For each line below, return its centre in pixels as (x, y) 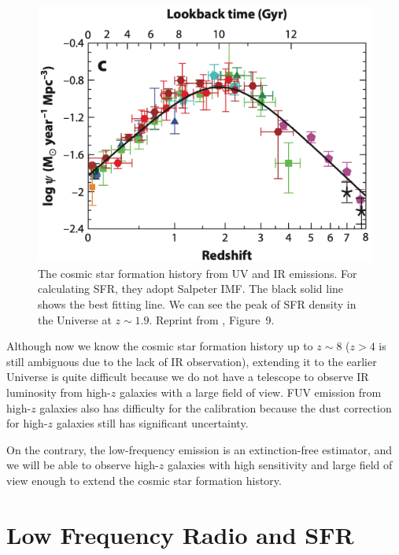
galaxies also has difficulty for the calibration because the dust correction (216, 407)
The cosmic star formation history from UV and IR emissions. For (198, 273)
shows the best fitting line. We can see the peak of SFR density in (197, 304)
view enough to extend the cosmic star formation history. (144, 480)
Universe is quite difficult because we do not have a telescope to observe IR (188, 377)
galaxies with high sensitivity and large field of (280, 465)
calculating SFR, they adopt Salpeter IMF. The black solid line (191, 289)
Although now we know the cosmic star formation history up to (160, 346)
